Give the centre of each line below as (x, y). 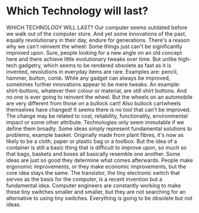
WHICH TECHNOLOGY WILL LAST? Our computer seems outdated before (97, 27)
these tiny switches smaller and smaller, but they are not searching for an (96, 192)
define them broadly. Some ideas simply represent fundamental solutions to (99, 129)
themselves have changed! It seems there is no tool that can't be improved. (99, 109)
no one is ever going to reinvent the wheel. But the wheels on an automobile (99, 97)
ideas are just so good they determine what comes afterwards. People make (100, 160)
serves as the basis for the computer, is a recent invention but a (84, 179)
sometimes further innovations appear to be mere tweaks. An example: (93, 84)
